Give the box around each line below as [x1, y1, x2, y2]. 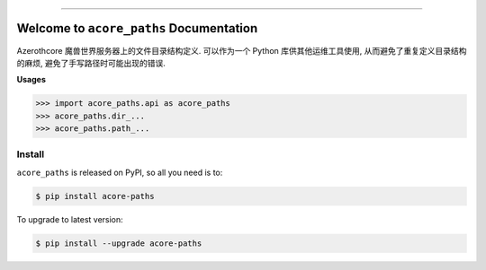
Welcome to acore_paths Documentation [16, 21, 258, 36]
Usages [16, 74, 47, 85]
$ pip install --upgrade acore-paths [35, 238, 202, 248]
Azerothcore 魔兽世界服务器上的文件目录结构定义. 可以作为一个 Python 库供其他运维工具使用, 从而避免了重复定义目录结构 [16, 45, 467, 56]
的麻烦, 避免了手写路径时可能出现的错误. [16, 57, 166, 68]
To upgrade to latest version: [16, 213, 123, 224]
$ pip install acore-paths [35, 191, 155, 201]
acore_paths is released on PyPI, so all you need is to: [16, 167, 223, 178]
